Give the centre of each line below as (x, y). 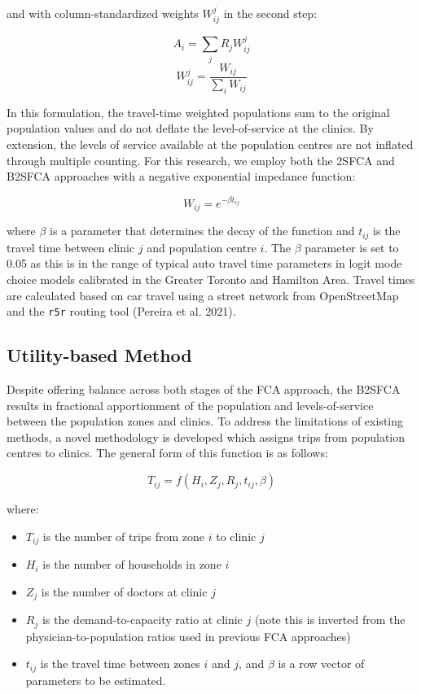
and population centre (202, 247)
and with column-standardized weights (103, 13)
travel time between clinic (71, 247)
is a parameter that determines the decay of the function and (202, 231)
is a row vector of (321, 663)
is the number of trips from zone (124, 536)
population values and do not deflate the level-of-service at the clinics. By (190, 128)
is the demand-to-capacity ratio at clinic (142, 620)
